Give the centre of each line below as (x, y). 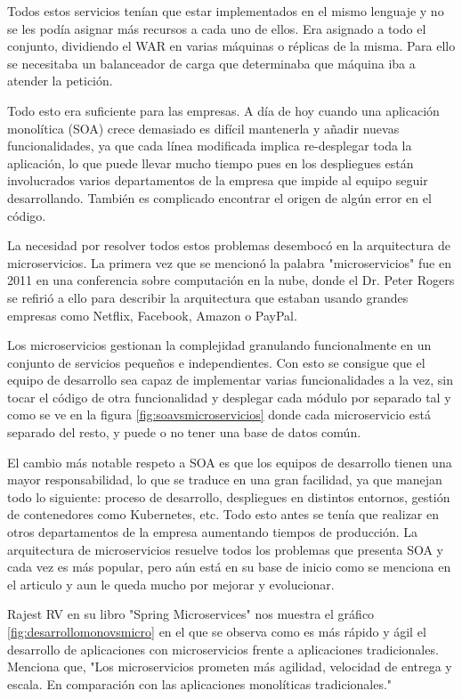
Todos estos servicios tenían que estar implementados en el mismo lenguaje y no (226, 11)
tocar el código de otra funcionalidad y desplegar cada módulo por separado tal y (229, 397)
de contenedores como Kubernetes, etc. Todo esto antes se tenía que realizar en (223, 514)
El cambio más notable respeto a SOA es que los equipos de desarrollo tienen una (230, 462)
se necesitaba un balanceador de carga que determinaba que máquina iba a (211, 63)
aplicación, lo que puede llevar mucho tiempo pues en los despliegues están (211, 163)
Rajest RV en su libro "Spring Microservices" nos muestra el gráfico (191, 614)
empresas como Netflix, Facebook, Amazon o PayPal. (152, 315)
